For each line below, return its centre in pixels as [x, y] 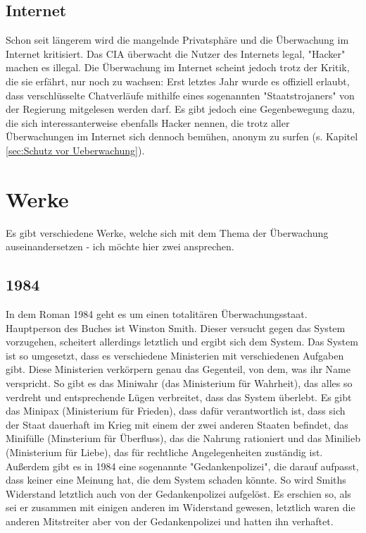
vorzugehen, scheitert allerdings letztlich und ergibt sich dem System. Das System [182, 342]
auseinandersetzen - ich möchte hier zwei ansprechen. [120, 246]
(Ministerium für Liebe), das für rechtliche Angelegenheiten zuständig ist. [164, 452]
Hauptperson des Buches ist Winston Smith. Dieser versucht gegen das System [176, 327]
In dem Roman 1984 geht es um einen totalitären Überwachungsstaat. [157, 314]
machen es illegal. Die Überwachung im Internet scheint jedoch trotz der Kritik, [178, 67]
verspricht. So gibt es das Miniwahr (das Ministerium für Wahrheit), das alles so [179, 383]
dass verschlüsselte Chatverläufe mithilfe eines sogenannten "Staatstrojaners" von [180, 95]
